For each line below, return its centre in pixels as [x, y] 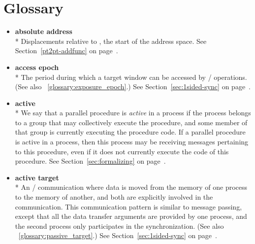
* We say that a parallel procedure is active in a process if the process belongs [133, 113]
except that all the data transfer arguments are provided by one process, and [131, 216]
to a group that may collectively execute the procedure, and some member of [131, 122]
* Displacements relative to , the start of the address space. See [111, 41]
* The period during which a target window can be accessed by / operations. [131, 77]
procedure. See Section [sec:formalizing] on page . [90, 161]
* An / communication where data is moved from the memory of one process [131, 187]
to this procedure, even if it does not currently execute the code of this [122, 151]
